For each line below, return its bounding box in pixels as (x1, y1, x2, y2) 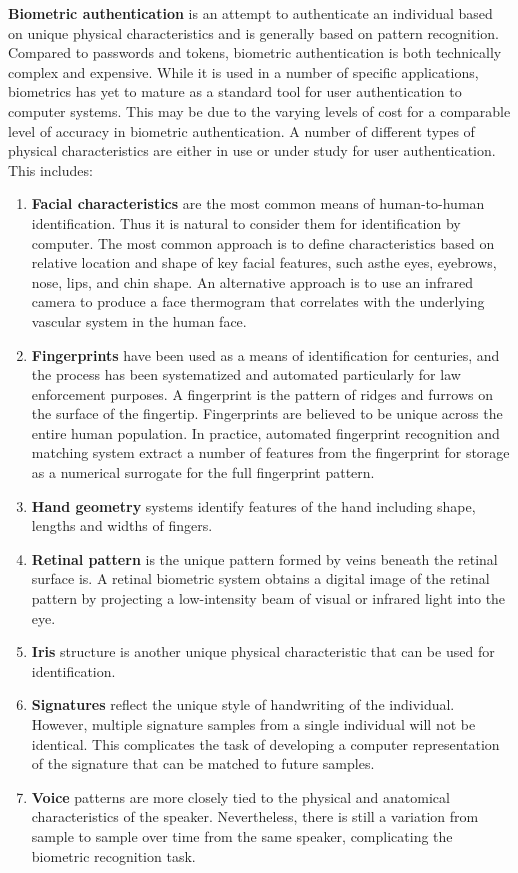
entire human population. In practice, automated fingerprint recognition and (31, 422, 500, 443)
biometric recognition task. (31, 845, 196, 866)
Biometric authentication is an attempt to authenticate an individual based (8, 3, 493, 23)
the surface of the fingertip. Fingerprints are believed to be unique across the (31, 403, 503, 424)
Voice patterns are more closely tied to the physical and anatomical (31, 786, 450, 807)
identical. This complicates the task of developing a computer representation (31, 733, 500, 754)
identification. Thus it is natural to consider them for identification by (31, 212, 461, 233)
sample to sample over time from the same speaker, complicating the (31, 825, 453, 846)
